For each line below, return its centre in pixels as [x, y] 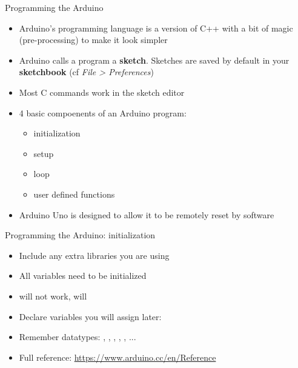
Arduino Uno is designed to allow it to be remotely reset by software [147, 214]
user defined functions [74, 194]
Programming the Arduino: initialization [80, 235]
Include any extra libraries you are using [94, 255]
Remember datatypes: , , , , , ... [78, 337]
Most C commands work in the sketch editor [102, 92]
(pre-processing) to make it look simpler [93, 40]
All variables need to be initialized [83, 276]
